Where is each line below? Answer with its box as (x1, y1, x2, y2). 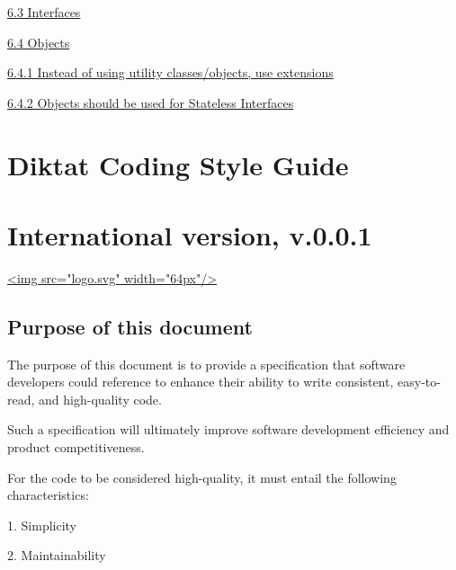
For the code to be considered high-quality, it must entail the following (7, 468, 397, 486)
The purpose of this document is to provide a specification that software (7, 354, 406, 373)
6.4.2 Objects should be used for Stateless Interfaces (7, 93, 294, 111)
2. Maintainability (7, 546, 106, 565)
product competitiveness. (7, 438, 145, 457)
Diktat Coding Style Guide (7, 146, 349, 183)
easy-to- (398, 372, 441, 391)
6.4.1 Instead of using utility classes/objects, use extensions (7, 63, 334, 82)
